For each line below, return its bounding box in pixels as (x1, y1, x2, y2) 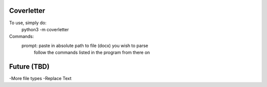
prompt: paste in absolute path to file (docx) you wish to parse (21, 43, 148, 48)
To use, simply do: (9, 20, 46, 26)
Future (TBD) (9, 62, 49, 71)
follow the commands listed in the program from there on (34, 49, 150, 55)
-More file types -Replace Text (9, 75, 72, 81)
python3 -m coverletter (21, 26, 69, 32)
